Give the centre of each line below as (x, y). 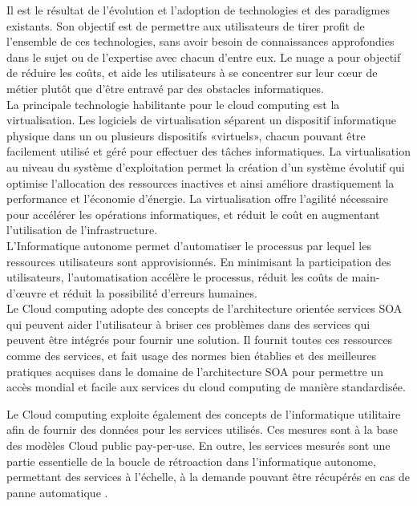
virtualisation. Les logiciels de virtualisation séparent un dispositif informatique (201, 120)
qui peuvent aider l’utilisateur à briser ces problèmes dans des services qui (188, 324)
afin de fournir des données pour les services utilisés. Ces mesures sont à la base (202, 429)
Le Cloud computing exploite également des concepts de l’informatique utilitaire (204, 413)
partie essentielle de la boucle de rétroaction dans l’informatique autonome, (191, 461)
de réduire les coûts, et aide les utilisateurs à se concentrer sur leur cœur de (192, 73)
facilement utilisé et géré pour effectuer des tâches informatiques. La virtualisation (208, 151)
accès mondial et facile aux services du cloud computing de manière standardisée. (206, 387)
